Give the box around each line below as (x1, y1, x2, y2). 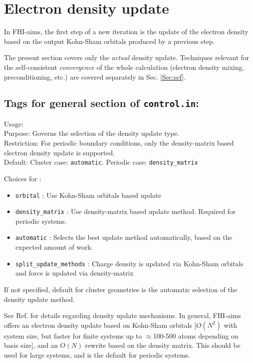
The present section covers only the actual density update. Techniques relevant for (4, 52, 249, 63)
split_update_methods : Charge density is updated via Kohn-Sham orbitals (15, 258, 244, 268)
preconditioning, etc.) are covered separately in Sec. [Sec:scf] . (4, 71, 186, 82)
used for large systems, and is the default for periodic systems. (4, 349, 191, 360)
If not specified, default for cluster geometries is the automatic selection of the (4, 284, 237, 294)
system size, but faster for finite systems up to (4, 330, 142, 341)
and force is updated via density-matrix (15, 268, 134, 278)
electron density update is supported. (4, 147, 115, 157)
